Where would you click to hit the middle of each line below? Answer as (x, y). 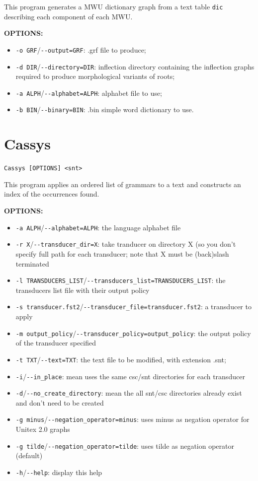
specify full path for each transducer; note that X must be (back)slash (122, 253)
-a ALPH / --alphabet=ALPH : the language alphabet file (98, 227)
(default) (29, 455)
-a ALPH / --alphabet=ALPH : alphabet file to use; (89, 93)
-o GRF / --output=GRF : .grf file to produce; (81, 49)
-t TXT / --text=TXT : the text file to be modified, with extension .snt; (121, 359)
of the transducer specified (56, 343)
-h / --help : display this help (59, 472)
